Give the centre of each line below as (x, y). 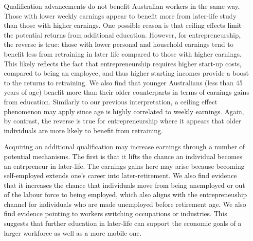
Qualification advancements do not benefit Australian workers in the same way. (122, 6)
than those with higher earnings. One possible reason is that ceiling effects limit (123, 25)
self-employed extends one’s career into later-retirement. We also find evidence (120, 175)
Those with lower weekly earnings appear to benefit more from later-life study (120, 15)
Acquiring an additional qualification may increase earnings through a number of (125, 147)
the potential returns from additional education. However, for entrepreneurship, (122, 34)
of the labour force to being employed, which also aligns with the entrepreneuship (126, 194)
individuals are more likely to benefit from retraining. (83, 130)
